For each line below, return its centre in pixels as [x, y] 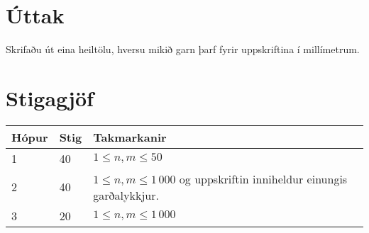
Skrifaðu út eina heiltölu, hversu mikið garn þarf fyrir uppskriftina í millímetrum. [183, 49]
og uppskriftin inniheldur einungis [263, 178]
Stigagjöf [50, 97]
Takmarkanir [130, 137]
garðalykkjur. [126, 195]
